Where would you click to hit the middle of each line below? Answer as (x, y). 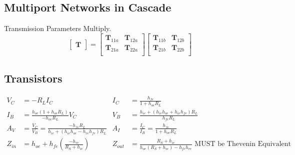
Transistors (33, 78)
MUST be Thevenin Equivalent (243, 144)
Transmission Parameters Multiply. (58, 28)
